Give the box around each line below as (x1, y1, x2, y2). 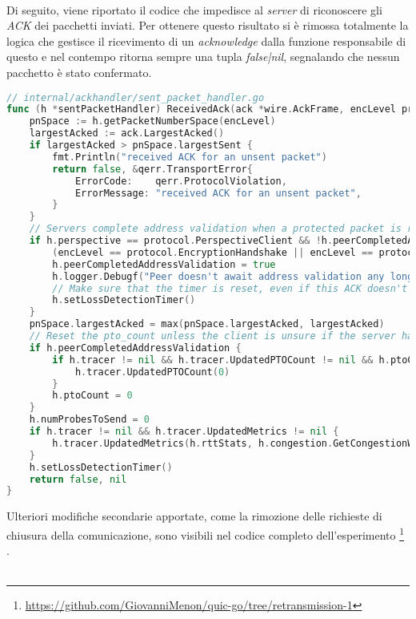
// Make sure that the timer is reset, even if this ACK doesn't (52, 282, 408, 294)
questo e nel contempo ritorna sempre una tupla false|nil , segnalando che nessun (6, 48, 400, 65)
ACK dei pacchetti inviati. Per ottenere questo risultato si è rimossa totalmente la (6, 17, 409, 34)
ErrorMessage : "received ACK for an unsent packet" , (74, 187, 362, 199)
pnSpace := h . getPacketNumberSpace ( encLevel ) (29, 115, 276, 127)
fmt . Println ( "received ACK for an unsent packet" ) (52, 151, 327, 163)
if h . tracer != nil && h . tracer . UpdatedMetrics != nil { (29, 426, 339, 438)
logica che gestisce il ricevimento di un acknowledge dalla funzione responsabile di (6, 32, 406, 49)
